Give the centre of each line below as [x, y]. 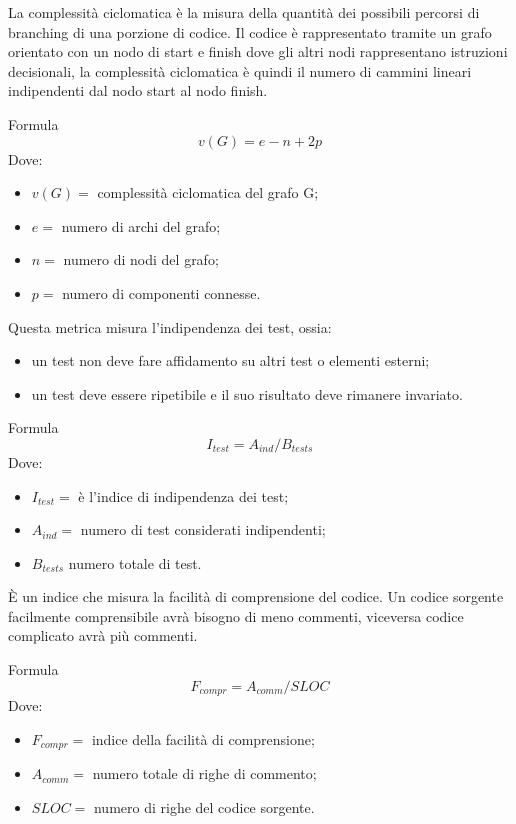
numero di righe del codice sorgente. [204, 806]
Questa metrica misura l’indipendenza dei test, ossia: [170, 326]
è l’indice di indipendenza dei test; [183, 495]
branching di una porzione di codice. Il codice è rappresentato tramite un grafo [250, 31]
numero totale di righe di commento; [204, 773]
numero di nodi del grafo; [141, 259]
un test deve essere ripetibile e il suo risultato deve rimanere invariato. [247, 393]
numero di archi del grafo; [141, 225]
